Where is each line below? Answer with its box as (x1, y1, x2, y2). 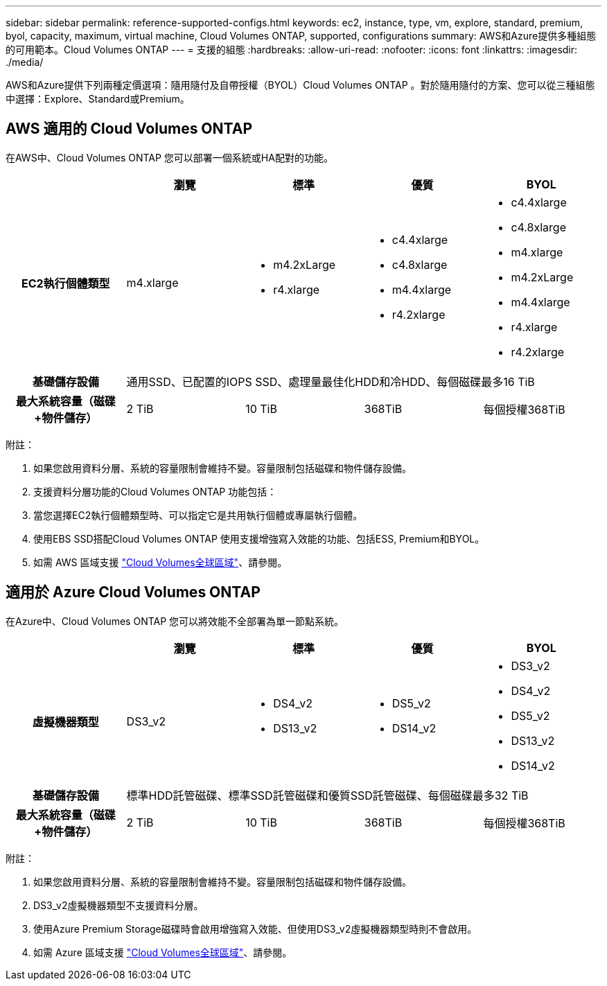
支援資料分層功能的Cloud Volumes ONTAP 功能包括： (33, 485, 277, 498)
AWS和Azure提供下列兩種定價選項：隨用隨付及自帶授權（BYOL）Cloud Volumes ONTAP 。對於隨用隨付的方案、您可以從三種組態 (6, 79, 595, 91)
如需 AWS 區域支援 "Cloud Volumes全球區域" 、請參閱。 (33, 556, 288, 568)
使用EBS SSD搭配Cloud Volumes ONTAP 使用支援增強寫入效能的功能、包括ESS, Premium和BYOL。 (33, 532, 485, 545)
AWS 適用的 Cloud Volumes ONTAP (6, 120, 252, 138)
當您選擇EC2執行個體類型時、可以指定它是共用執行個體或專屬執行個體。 (33, 509, 363, 521)
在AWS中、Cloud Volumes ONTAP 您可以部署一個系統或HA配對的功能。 (6, 151, 333, 164)
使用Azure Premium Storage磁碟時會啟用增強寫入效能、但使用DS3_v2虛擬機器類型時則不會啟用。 (33, 922, 477, 935)
